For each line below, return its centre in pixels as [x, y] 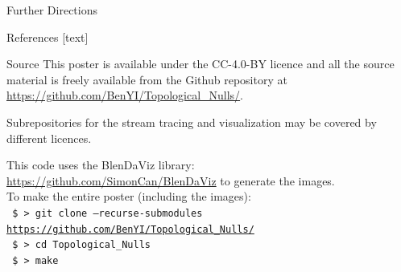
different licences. [49, 138]
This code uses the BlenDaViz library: [101, 165]
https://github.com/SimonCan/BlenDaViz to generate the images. [171, 180]
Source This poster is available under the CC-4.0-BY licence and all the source [200, 64]
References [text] [48, 37]
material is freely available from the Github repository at [147, 79]
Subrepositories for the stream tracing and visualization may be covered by [192, 122]
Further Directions [52, 10]
